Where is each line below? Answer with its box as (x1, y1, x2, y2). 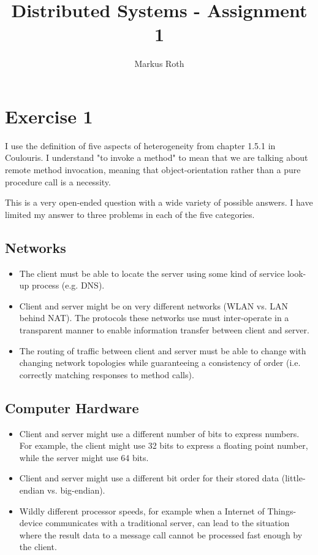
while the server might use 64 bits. (19, 451, 149, 464)
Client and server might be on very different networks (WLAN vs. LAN (19, 299, 289, 312)
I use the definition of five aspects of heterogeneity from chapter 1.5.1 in (5, 139, 276, 152)
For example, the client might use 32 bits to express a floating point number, (19, 439, 308, 452)
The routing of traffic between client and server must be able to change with (19, 344, 306, 357)
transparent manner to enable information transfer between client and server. (19, 323, 309, 336)
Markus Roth (134, 57, 184, 70)
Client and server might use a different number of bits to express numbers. (19, 427, 300, 440)
